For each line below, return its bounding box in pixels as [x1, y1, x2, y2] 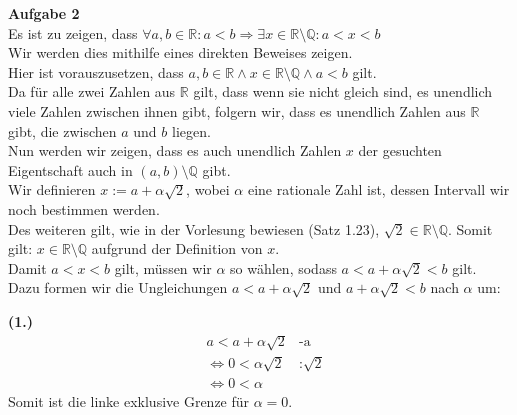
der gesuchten [358, 140, 442, 161]
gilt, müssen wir [114, 257, 212, 278]
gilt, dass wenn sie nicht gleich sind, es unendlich [193, 81, 493, 102]
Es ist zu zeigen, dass [8, 22, 138, 43]
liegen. [172, 120, 211, 141]
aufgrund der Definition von [91, 238, 263, 259]
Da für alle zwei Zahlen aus [8, 81, 176, 102]
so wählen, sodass [230, 257, 337, 278]
